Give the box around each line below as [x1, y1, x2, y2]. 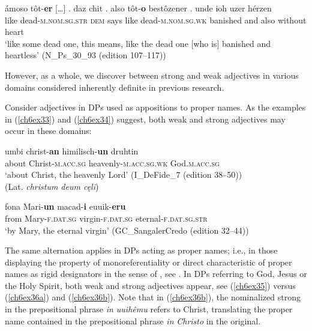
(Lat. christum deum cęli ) [5, 180, 99, 192]
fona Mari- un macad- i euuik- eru [5, 200, 126, 213]
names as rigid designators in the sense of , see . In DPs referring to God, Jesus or [5, 267, 307, 280]
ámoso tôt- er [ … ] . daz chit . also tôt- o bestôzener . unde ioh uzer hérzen [5, 2, 272, 14]
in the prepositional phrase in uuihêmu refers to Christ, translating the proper [5, 303, 293, 315]
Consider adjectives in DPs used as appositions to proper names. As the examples [5, 101, 306, 114]
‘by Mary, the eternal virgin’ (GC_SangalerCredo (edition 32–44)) [5, 223, 249, 236]
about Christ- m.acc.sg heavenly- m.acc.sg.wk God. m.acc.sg [5, 156, 220, 169]
